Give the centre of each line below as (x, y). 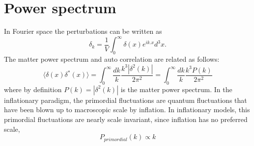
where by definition (33, 89)
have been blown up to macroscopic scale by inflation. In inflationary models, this (127, 109)
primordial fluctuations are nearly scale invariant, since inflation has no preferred (126, 119)
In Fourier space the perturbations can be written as (83, 31)
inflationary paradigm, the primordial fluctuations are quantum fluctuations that (126, 100)
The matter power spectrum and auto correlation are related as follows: (112, 59)
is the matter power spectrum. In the (176, 89)
